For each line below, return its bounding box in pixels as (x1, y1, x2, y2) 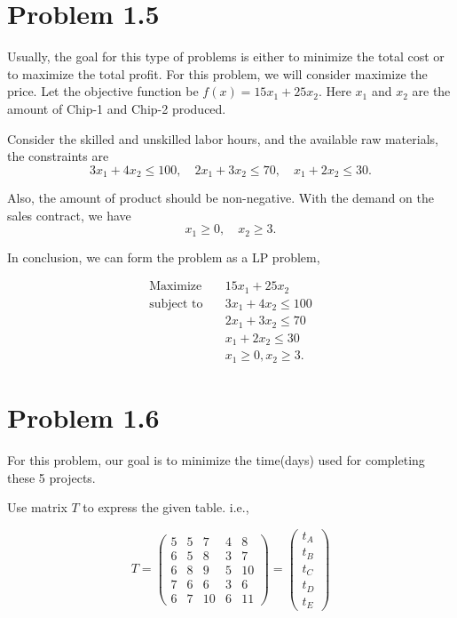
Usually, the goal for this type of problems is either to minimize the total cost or (7, 47, 445, 66)
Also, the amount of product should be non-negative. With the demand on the (7, 189, 434, 207)
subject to (149, 297, 203, 310)
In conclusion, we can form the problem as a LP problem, (7, 247, 320, 266)
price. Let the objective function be (7, 82, 199, 100)
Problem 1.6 (7, 398, 160, 435)
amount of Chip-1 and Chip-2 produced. (7, 99, 226, 117)
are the (412, 82, 451, 100)
